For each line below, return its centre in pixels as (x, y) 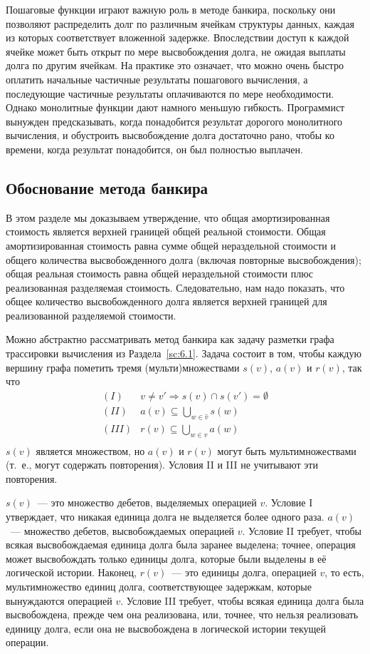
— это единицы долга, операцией (244, 572)
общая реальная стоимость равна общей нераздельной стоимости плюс (159, 274)
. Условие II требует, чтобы (302, 530)
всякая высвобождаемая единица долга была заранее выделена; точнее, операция (181, 545)
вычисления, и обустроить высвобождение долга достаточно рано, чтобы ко (170, 135)
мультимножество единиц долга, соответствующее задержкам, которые (159, 586)
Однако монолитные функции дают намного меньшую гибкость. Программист (175, 107)
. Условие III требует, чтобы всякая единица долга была (242, 600)
